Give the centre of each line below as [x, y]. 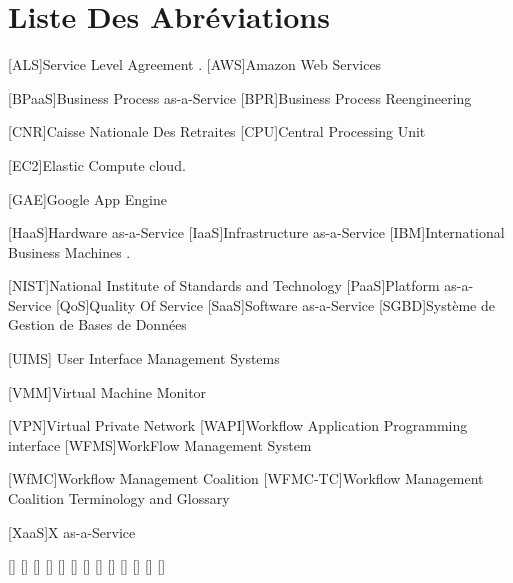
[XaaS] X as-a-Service [72, 531]
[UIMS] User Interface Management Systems [144, 358]
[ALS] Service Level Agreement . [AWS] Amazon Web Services [195, 64]
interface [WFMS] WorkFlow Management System [160, 444]
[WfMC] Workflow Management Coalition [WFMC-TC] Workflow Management [246, 478]
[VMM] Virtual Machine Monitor [107, 391]
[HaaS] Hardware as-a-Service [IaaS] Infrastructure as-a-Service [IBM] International [256, 232]
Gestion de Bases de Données [97, 324]
